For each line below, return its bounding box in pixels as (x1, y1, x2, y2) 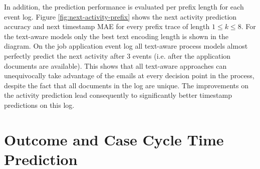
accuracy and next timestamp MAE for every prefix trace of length (4, 21, 210, 32)
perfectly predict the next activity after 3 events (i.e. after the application (4, 50, 231, 61)
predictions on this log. (4, 99, 75, 110)
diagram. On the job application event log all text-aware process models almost (4, 41, 248, 51)
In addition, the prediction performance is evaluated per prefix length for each (4, 2, 244, 12)
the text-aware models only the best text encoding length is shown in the (4, 31, 228, 41)
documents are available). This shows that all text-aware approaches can (4, 60, 227, 71)
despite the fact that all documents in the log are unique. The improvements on (4, 80, 248, 90)
